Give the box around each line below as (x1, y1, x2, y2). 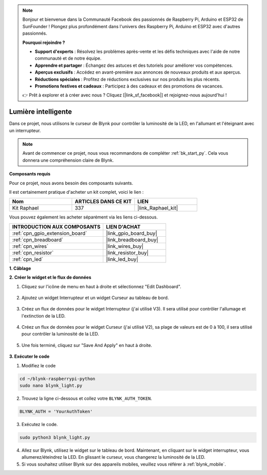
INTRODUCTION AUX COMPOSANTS (12, 223, 101, 230)
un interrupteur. (9, 128, 41, 133)
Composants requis (9, 171, 50, 177)
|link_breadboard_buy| (106, 236, 158, 243)
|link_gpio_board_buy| (106, 230, 158, 237)
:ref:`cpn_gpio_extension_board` (12, 230, 88, 237)
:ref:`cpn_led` (12, 256, 44, 262)
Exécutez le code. (21, 421, 58, 427)
